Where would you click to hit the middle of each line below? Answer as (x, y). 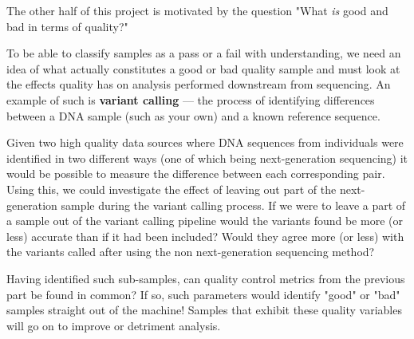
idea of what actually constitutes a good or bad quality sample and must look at (203, 68)
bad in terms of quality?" (67, 26)
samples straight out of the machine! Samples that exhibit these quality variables (204, 310)
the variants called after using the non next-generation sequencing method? (191, 252)
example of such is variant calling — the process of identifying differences (191, 99)
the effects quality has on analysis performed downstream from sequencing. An (199, 84)
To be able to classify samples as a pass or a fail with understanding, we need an (204, 53)
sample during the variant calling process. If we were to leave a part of (233, 205)
